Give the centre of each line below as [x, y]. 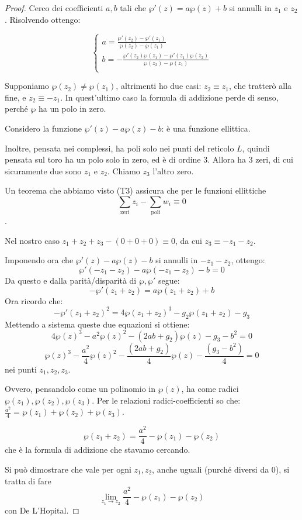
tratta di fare [28, 481]
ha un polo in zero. [72, 109]
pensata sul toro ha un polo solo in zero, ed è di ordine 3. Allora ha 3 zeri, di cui [149, 159]
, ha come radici [210, 389]
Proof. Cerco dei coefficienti [54, 8]
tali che [133, 8]
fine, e [15, 97]
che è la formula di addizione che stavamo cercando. [98, 450]
